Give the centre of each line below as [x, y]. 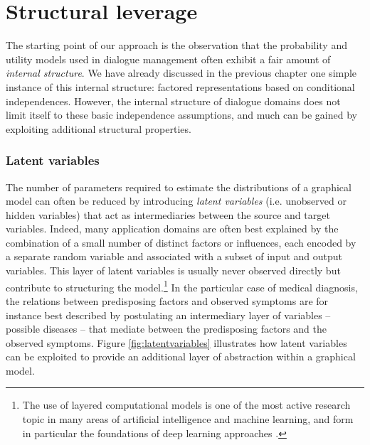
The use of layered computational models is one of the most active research [186, 405]
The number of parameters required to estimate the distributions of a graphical [179, 187]
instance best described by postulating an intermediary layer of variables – [168, 315]
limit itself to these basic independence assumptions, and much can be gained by [181, 115]
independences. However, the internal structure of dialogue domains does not [173, 101]
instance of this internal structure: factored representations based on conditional [180, 86]
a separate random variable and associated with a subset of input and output [174, 256]
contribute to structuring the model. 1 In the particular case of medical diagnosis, [182, 286]
